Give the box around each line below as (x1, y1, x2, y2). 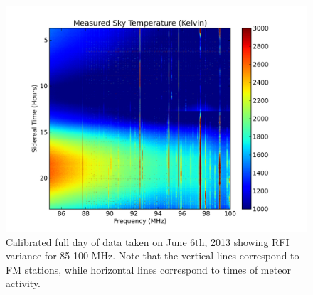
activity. (6, 276, 41, 291)
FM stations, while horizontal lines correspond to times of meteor (6, 262, 291, 277)
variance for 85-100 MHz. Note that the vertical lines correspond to (6, 248, 299, 263)
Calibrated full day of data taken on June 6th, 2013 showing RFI (6, 234, 290, 249)
